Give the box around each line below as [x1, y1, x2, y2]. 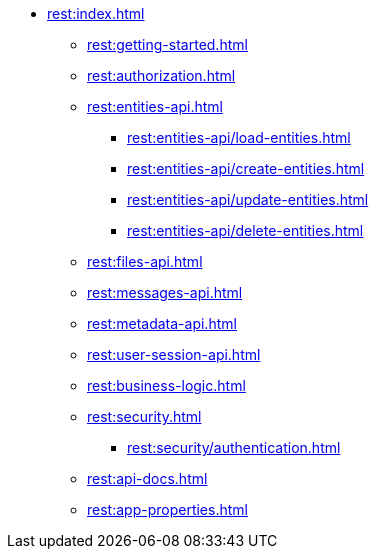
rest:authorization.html [87, 67, 236, 84]
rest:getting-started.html [87, 36, 248, 53]
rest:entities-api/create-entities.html [127, 160, 365, 177]
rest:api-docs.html [87, 470, 208, 487]
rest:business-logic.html [87, 377, 246, 394]
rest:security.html [87, 408, 202, 425]
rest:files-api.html [87, 253, 203, 270]
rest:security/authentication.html [127, 439, 341, 456]
